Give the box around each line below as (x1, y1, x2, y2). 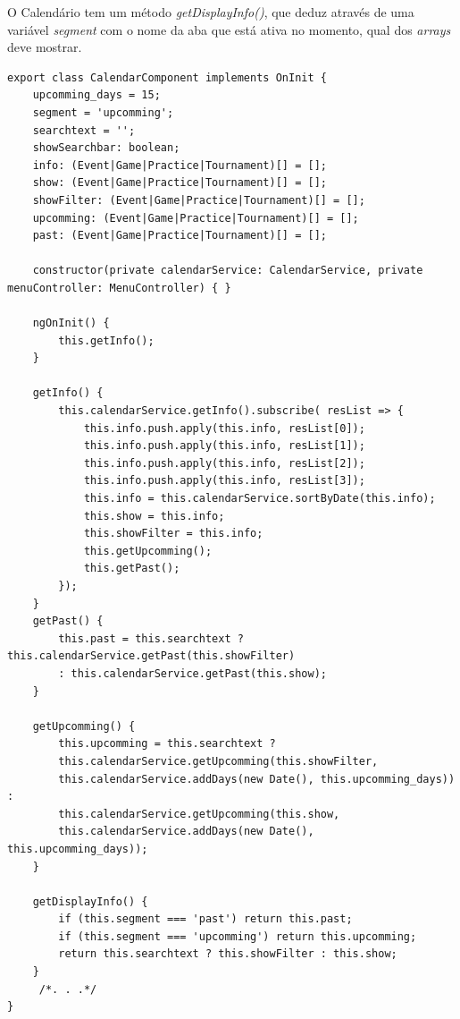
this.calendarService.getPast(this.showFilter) (7, 650, 296, 663)
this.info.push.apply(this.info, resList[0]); (83, 421, 365, 435)
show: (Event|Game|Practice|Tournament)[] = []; (32, 176, 327, 190)
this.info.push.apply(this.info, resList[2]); (83, 456, 365, 470)
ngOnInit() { (32, 317, 110, 330)
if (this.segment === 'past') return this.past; (58, 913, 353, 926)
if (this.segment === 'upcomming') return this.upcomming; (58, 930, 417, 943)
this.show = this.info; (83, 509, 225, 522)
